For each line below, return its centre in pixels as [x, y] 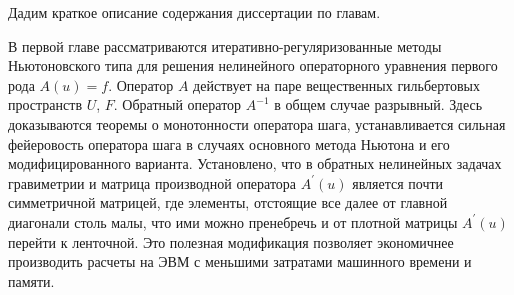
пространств [45, 104]
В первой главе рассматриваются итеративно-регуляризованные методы [225, 45]
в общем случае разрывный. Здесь [378, 104]
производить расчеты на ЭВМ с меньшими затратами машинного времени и [240, 261]
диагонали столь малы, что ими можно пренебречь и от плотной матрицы [233, 221]
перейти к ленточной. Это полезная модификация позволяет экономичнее [231, 241]
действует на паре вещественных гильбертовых [336, 84]
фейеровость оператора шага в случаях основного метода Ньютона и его [229, 143]
